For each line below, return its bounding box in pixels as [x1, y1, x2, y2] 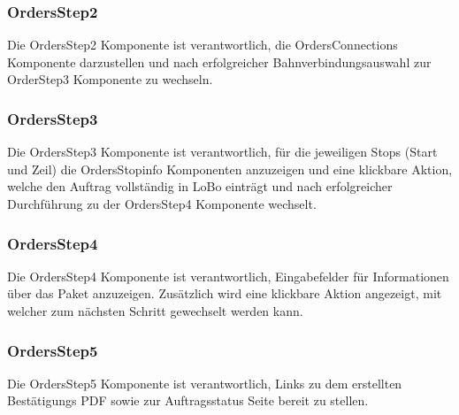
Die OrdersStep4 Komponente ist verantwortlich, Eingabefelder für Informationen [7, 266, 449, 285]
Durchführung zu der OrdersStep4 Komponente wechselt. [7, 195, 317, 212]
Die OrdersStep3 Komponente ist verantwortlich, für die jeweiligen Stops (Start [7, 142, 438, 161]
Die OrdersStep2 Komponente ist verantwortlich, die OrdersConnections [7, 35, 398, 54]
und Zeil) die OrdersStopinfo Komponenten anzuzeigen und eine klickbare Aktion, [7, 159, 453, 178]
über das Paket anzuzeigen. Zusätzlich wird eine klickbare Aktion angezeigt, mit [7, 284, 442, 303]
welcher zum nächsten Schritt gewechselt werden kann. [7, 302, 303, 319]
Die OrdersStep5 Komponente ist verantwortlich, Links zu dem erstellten [7, 373, 402, 392]
